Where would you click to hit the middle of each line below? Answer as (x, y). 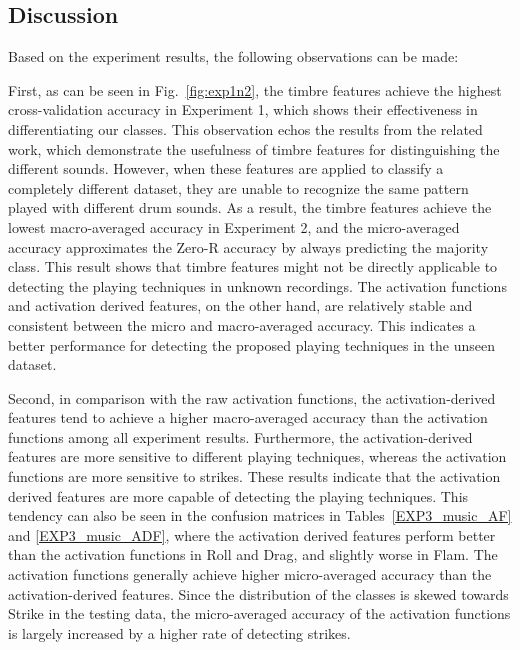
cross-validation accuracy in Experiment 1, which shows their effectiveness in (243, 109)
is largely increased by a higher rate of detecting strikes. (179, 632)
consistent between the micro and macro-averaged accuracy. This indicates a (242, 324)
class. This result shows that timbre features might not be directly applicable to (253, 266)
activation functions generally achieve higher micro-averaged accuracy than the (250, 574)
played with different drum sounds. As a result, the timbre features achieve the (250, 207)
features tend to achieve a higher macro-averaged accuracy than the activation (248, 417)
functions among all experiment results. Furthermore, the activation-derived (240, 436)
